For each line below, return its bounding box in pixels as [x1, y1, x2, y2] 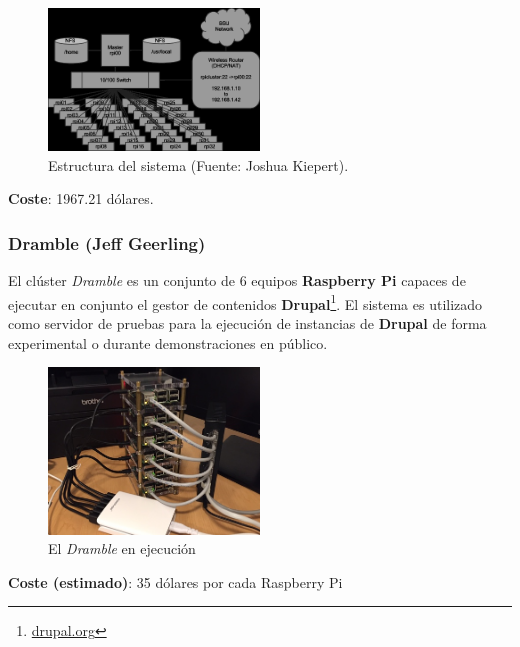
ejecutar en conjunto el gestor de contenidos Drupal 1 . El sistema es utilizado [8, 290, 483, 314]
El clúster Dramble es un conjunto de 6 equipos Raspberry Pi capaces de [8, 270, 466, 291]
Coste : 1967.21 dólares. [8, 188, 154, 209]
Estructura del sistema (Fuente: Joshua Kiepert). [48, 154, 349, 175]
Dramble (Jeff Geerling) [8, 230, 206, 255]
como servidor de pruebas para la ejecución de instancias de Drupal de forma [8, 313, 487, 334]
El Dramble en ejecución [48, 538, 196, 559]
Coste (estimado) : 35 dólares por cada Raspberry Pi [8, 571, 343, 592]
